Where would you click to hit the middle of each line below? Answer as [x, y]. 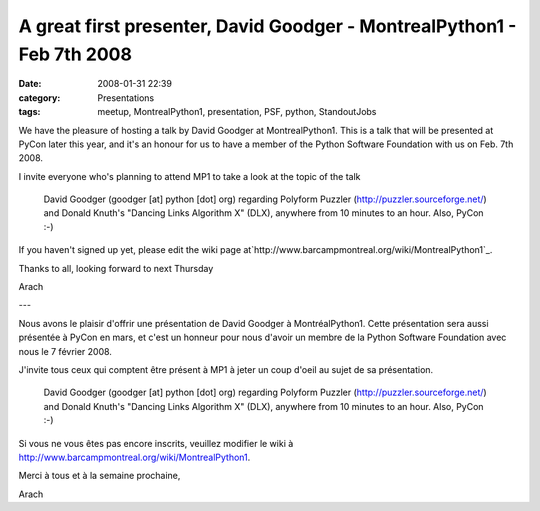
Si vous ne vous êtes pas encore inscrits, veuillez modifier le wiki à [156, 443]
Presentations [126, 97]
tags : [29, 112]
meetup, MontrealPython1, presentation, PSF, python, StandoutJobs [237, 112]
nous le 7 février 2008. [65, 351]
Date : [30, 84]
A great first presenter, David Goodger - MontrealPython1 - [267, 26]
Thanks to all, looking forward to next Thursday [116, 268]
